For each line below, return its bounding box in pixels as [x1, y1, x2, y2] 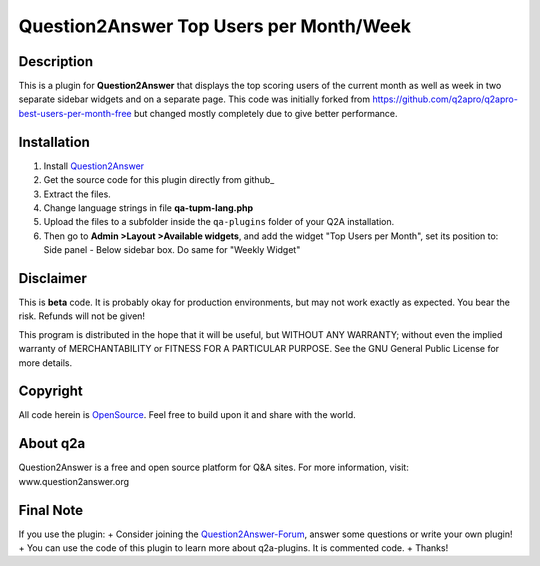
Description [18, 53, 94, 70]
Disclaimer [18, 270, 87, 287]
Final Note [18, 501, 84, 519]
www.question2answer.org [18, 475, 130, 487]
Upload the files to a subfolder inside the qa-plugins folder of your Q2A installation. [43, 216, 395, 228]
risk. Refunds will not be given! [18, 310, 145, 322]
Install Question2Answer [43, 160, 145, 172]
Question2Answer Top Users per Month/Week [18, 15, 412, 37]
